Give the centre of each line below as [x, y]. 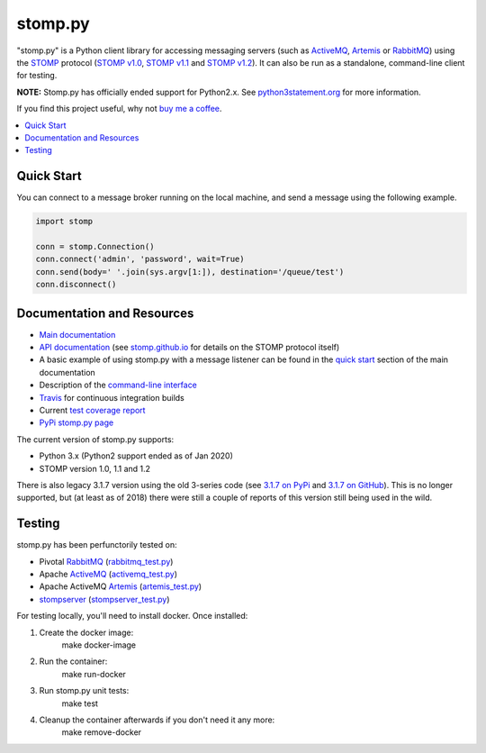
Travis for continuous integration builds [112, 397]
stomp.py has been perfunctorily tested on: [97, 545]
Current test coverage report [92, 410]
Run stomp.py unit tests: [84, 691]
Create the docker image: [86, 632]
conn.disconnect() [76, 285]
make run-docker [94, 674]
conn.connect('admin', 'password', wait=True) [140, 259]
